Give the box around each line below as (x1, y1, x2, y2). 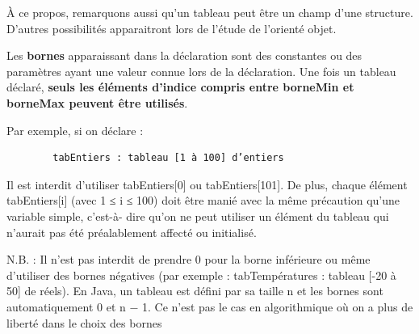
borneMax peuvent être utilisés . (6, 94, 188, 111)
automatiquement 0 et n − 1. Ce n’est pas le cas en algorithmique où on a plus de (6, 298, 413, 315)
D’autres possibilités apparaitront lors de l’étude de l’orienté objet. (6, 19, 337, 36)
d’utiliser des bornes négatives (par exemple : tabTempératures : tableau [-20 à (6, 266, 396, 283)
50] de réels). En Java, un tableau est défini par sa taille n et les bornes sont (6, 282, 383, 299)
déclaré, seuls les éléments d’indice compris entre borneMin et (6, 78, 354, 95)
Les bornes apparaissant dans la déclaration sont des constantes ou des (6, 47, 362, 64)
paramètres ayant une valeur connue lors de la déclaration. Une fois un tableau (6, 62, 396, 79)
